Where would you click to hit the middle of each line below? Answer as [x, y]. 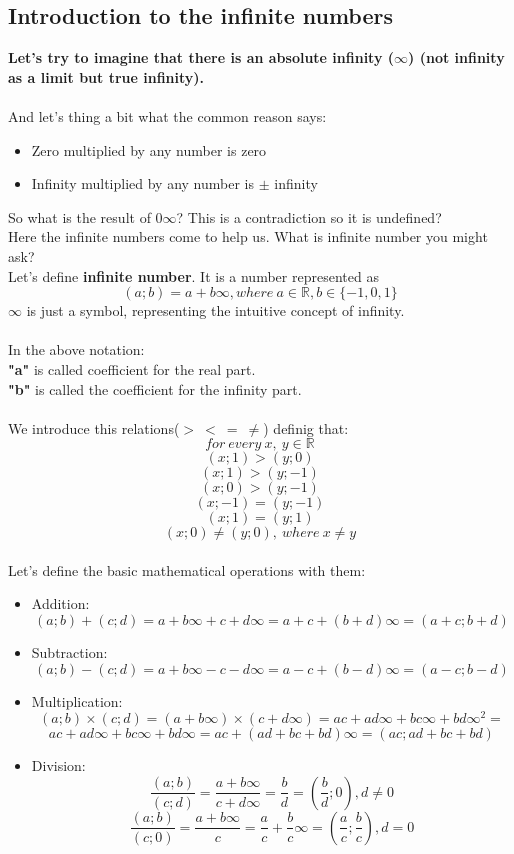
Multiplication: [77, 700]
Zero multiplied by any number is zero [149, 149]
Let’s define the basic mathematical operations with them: [187, 569]
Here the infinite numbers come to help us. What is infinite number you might [248, 236]
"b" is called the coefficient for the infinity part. [155, 388]
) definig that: [306, 427]
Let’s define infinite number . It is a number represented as [193, 275]
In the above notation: [76, 349]
